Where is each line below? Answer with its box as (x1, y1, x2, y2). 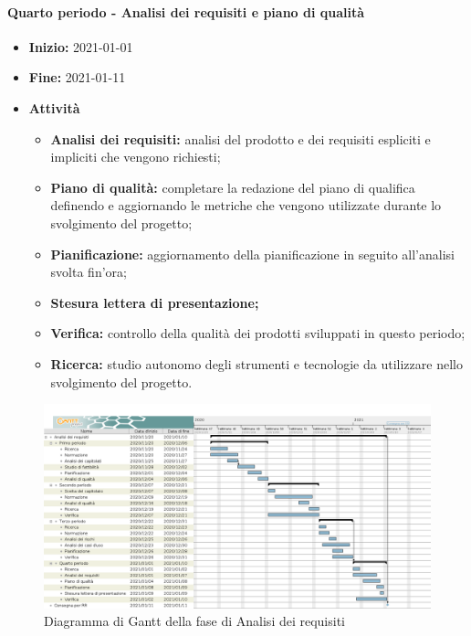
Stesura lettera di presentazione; (50, 292, 259, 312)
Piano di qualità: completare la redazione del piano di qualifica (50, 177, 415, 196)
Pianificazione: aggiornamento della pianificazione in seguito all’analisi (50, 244, 455, 263)
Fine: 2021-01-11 (28, 68, 126, 87)
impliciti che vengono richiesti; (50, 147, 221, 166)
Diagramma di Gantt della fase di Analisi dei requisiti (44, 611, 346, 631)
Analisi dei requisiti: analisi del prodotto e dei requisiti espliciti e (50, 129, 431, 148)
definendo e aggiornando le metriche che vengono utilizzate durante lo (50, 196, 442, 215)
